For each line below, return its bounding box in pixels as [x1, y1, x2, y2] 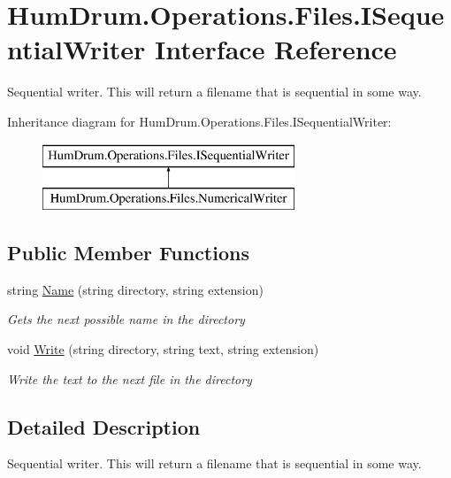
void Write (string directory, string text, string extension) [7, 340, 319, 358]
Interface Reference [155, 31, 397, 67]
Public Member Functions [7, 239, 249, 266]
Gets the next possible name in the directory [7, 310, 245, 328]
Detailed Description [7, 412, 201, 440]
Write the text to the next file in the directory [7, 369, 252, 388]
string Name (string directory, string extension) [7, 280, 264, 298]
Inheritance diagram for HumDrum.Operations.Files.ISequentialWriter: [7, 112, 392, 130]
